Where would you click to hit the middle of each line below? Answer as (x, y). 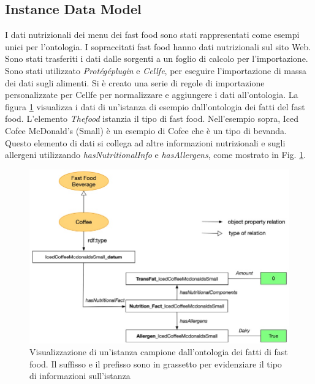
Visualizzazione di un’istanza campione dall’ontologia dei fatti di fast (159, 352)
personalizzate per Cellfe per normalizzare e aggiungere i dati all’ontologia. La (152, 95)
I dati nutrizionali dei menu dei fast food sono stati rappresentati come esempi (152, 35)
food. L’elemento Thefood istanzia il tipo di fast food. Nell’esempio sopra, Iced (152, 119)
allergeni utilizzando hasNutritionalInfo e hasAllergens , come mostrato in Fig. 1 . (156, 155)
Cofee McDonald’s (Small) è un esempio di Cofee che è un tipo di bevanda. (146, 130)
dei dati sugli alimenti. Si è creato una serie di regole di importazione (135, 82)
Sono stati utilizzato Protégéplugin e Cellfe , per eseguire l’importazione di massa (156, 70)
